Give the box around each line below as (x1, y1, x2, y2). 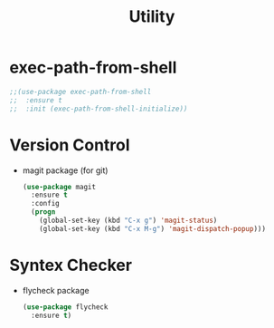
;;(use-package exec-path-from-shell (9, 87, 152, 96)
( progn (31, 207, 56, 217)
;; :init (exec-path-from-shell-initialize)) (9, 104, 188, 113)
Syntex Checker (9, 255, 133, 275)
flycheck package (22, 285, 90, 295)
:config (31, 199, 61, 208)
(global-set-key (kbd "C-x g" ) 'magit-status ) (39, 216, 218, 225)
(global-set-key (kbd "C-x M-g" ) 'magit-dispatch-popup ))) (39, 224, 267, 233)
